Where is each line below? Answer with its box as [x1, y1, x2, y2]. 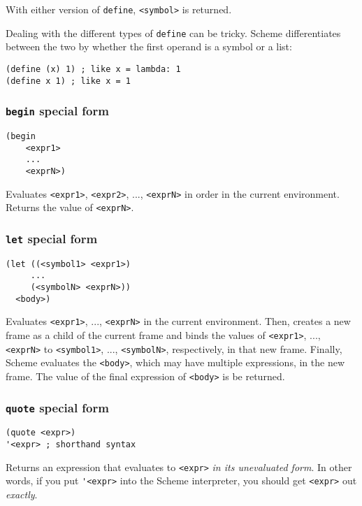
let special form [6, 229, 98, 247]
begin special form [6, 102, 109, 120]
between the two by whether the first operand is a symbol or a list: [6, 39, 292, 54]
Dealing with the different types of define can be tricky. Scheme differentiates [6, 25, 341, 40]
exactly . [6, 487, 38, 502]
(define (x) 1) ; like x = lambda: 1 [6, 64, 181, 74]
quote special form [6, 398, 109, 416]
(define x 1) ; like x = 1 [6, 75, 131, 86]
